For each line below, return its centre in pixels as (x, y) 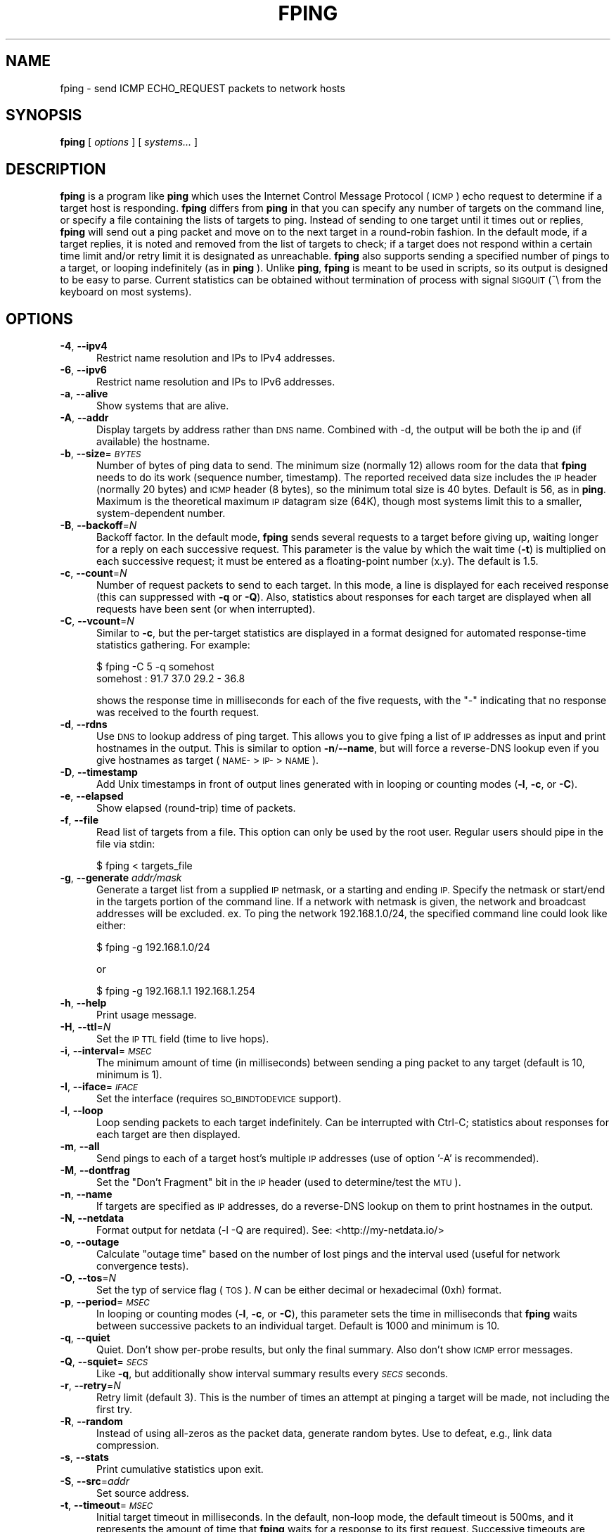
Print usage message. (147, 1015)
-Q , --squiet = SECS (104, 1362)
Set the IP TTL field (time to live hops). (183, 1039)
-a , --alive (84, 394)
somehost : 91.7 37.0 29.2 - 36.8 (171, 679)
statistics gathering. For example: (173, 645)
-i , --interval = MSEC (106, 1051)
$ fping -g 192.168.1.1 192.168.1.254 (176, 991)
